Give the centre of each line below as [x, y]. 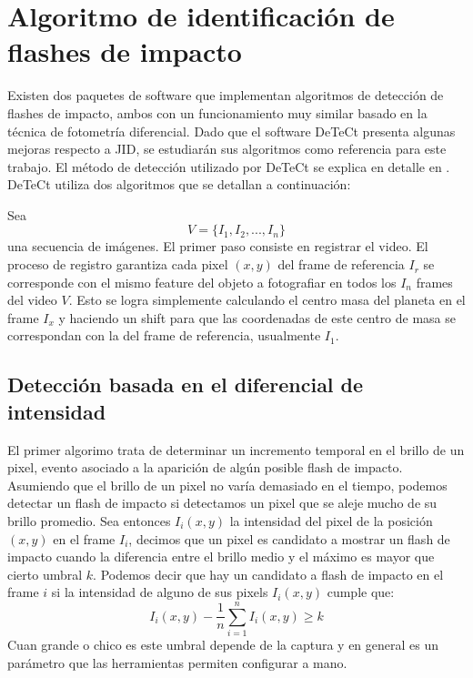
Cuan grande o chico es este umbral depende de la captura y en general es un [223, 645]
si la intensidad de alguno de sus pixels [160, 592]
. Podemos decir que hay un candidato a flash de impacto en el [268, 574]
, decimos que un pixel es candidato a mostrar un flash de [289, 538]
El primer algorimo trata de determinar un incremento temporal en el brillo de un [236, 449]
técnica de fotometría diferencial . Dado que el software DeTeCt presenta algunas [231, 131]
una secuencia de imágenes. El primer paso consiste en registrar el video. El [218, 246]
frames [434, 282]
